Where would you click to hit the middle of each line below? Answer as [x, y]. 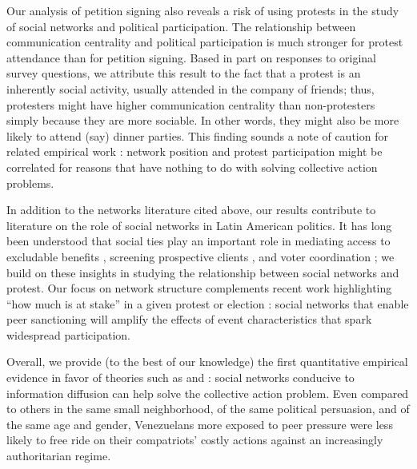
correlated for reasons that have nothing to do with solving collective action [192, 167]
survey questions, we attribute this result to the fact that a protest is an [184, 73]
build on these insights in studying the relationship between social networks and [203, 272]
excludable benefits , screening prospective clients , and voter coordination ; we [200, 256]
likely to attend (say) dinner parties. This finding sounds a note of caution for [197, 135]
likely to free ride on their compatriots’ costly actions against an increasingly [195, 440]
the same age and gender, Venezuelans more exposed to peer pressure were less [200, 424]
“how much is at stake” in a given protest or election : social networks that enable [208, 303]
